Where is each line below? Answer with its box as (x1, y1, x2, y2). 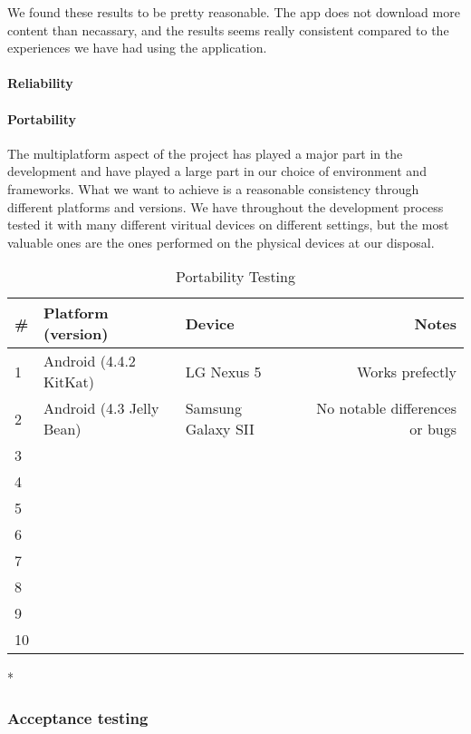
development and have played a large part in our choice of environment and (7, 161, 427, 181)
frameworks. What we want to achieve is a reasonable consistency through (7, 179, 419, 198)
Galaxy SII (185, 418, 255, 440)
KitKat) (43, 371, 95, 393)
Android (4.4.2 (43, 350, 136, 372)
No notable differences (316, 397, 457, 419)
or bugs (409, 418, 457, 440)
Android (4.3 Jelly (43, 397, 159, 419)
